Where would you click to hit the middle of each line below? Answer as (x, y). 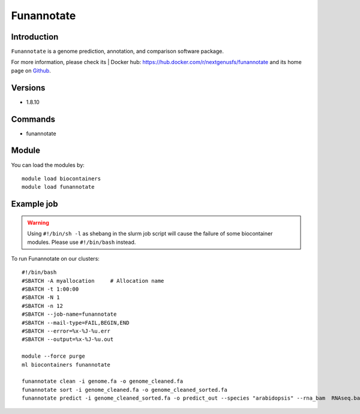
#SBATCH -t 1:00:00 (50, 289)
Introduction (35, 37)
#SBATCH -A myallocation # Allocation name (93, 281)
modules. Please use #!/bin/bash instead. (82, 242)
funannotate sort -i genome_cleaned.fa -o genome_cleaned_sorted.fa (124, 390)
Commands (33, 119)
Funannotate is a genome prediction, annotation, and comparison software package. (118, 52)
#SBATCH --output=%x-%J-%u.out (68, 339)
